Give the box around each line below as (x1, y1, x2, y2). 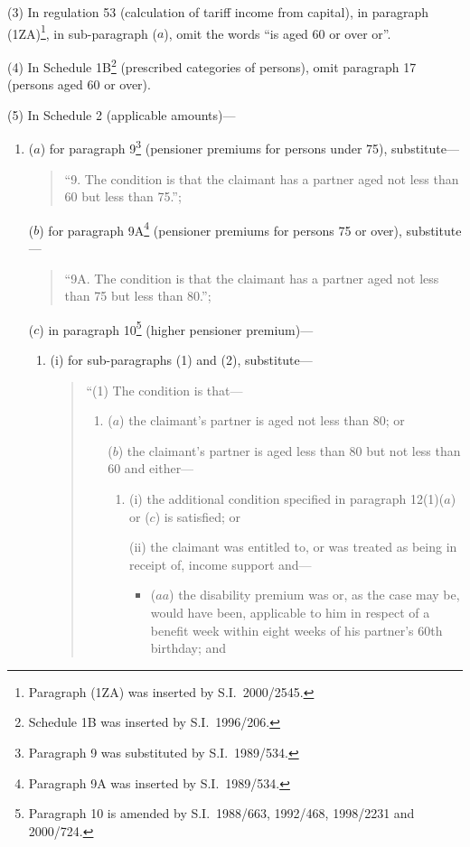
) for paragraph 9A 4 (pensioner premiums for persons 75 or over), (39, 218, 402, 239)
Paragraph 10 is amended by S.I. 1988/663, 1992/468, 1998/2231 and (28, 804, 415, 823)
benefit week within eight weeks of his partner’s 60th (150, 620, 443, 639)
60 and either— (108, 459, 194, 478)
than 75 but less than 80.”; (64, 286, 211, 305)
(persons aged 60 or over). (7, 75, 151, 94)
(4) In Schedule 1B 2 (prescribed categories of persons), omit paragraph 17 (7, 54, 417, 76)
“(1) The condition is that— (86, 380, 243, 399)
